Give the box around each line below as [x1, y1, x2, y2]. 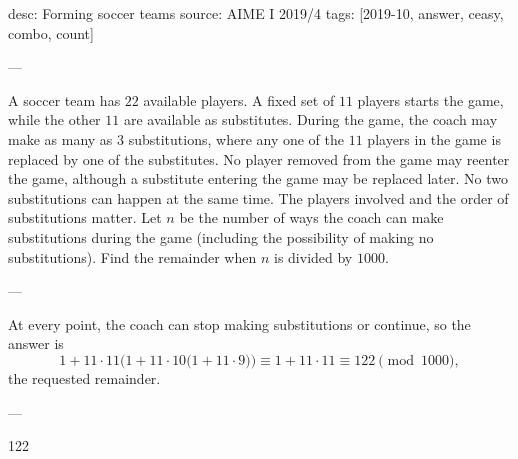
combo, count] [8, 22, 94, 43]
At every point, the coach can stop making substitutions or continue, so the [8, 313, 471, 334]
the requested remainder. [8, 367, 161, 388]
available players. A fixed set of [143, 89, 335, 110]
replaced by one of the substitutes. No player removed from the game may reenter [8, 148, 510, 169]
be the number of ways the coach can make [179, 207, 444, 228]
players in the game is [367, 128, 501, 149]
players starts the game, [357, 89, 504, 110]
